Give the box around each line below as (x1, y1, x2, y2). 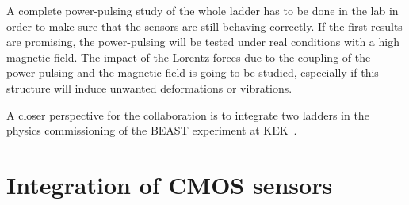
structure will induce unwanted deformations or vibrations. (6, 79, 292, 96)
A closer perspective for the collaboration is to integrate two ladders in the (6, 106, 369, 123)
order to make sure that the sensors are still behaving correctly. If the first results (6, 17, 403, 34)
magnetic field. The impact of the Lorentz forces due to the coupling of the (6, 48, 371, 65)
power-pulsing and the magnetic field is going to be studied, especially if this (6, 64, 379, 81)
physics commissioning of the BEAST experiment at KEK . (6, 122, 297, 139)
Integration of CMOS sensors (6, 168, 333, 200)
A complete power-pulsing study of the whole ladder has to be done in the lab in (6, 2, 399, 18)
